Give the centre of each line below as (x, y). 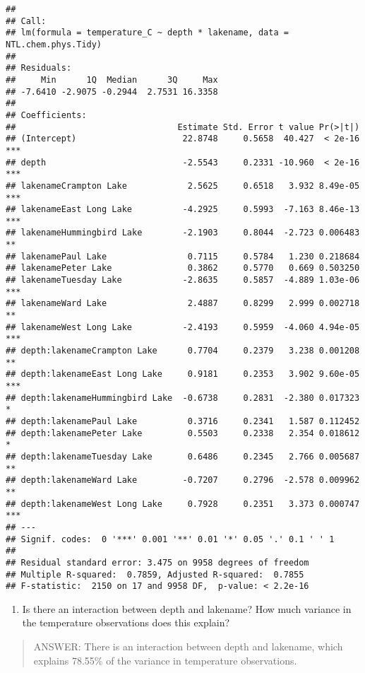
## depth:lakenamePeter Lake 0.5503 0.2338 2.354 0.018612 (183, 433)
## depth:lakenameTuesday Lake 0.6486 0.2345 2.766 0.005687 (183, 456)
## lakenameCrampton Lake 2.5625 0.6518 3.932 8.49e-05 (183, 186)
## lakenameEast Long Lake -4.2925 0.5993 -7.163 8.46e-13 (183, 210)
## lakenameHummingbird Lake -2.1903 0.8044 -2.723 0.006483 (183, 233)
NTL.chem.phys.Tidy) (54, 44)
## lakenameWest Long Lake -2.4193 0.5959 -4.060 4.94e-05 (183, 327)
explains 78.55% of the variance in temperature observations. (165, 660)
